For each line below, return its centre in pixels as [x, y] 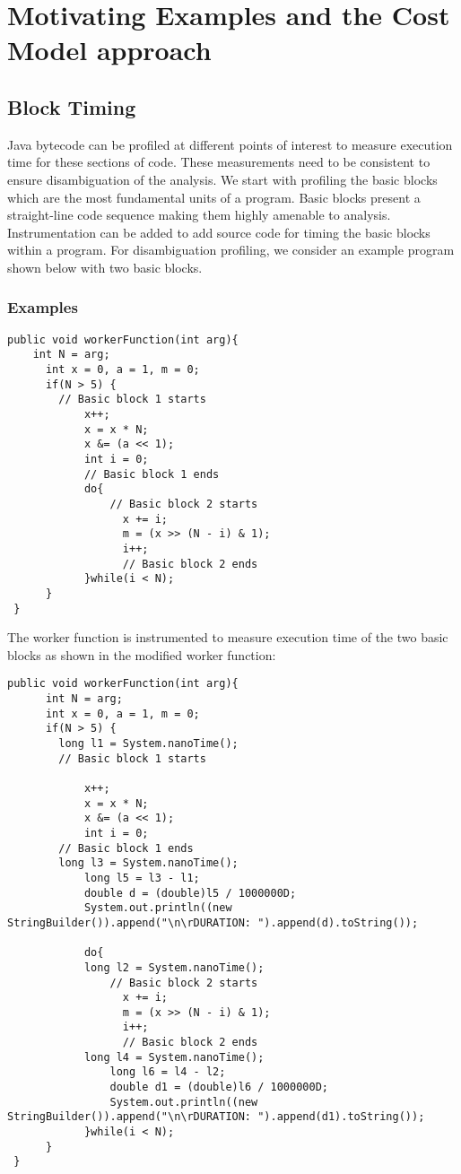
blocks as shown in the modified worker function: [142, 654]
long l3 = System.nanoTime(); [148, 863]
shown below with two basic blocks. [105, 267]
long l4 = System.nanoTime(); [174, 1057]
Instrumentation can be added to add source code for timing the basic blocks [219, 232]
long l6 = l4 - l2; [168, 1072]
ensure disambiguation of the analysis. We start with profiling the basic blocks [222, 179]
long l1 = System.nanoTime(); [148, 744]
